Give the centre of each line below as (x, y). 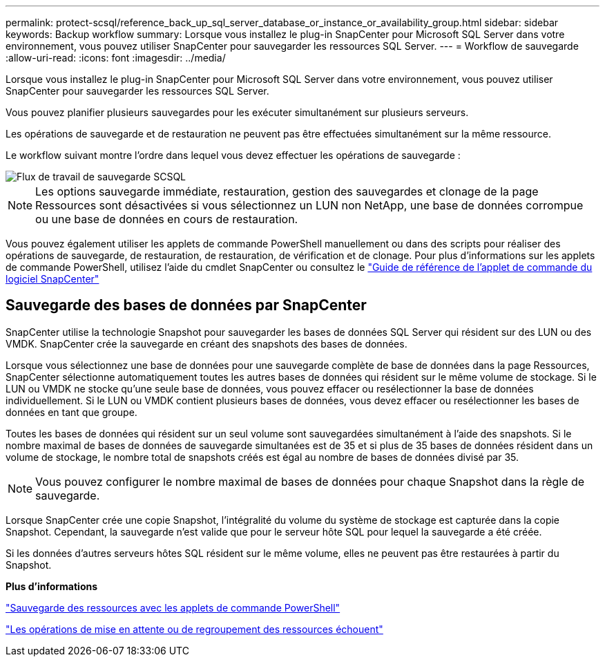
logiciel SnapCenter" (52, 279)
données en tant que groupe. (71, 412)
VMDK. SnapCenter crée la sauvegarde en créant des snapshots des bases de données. (207, 343)
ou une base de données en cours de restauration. (167, 219)
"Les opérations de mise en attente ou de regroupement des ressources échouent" (194, 629)
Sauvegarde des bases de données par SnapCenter (186, 305)
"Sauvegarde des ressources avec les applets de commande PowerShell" (173, 607)
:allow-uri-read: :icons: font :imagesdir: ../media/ (116, 58)
